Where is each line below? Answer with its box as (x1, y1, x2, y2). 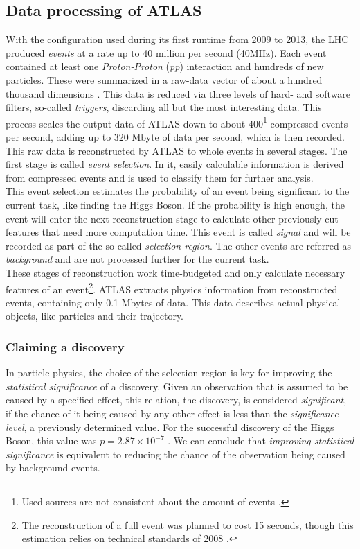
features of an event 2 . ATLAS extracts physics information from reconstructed (6, 279, 338, 296)
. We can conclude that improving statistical (168, 433, 354, 448)
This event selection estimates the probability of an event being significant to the (6, 184, 350, 198)
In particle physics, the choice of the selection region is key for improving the (6, 365, 332, 380)
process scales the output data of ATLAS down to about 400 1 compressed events (6, 114, 348, 130)
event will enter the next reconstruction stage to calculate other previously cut (6, 211, 339, 225)
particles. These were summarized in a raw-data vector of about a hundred (6, 72, 323, 87)
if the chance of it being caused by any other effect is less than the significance (6, 406, 339, 420)
